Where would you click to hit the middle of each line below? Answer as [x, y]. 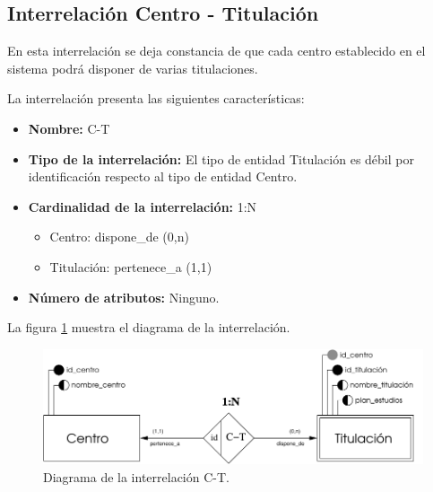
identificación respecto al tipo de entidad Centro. [163, 176]
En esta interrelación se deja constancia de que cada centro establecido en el [216, 51]
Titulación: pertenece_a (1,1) [131, 266]
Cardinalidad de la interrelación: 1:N [143, 206]
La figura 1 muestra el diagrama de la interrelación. [149, 327]
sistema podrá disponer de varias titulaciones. [133, 68]
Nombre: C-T [69, 128]
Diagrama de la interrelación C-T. [136, 477]
